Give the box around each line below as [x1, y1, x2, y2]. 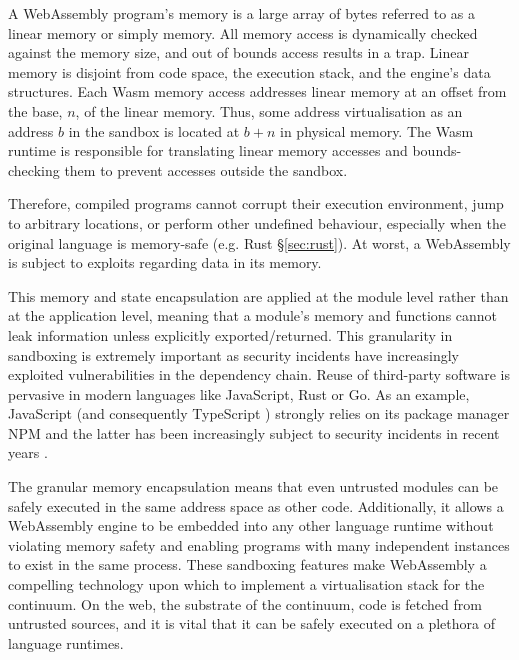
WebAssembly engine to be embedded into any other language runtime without [8, 515, 494, 536]
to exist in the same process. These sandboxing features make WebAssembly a [8, 554, 487, 575]
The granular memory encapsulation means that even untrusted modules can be [8, 476, 499, 497]
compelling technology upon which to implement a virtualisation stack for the [8, 574, 485, 595]
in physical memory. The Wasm [280, 120, 474, 141]
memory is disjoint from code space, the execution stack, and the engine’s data [8, 61, 491, 82]
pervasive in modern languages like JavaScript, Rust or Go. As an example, [8, 383, 470, 404]
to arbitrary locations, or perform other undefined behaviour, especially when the [8, 212, 506, 233]
